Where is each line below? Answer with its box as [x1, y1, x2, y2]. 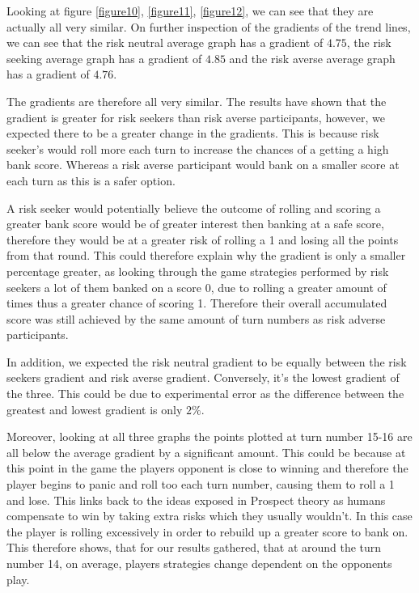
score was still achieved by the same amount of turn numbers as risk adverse [6, 310, 386, 327]
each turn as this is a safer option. [6, 172, 176, 188]
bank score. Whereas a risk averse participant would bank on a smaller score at [6, 156, 400, 173]
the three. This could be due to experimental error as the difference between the [6, 385, 404, 402]
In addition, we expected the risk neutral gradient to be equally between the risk [6, 353, 407, 370]
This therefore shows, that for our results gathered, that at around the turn [6, 539, 382, 556]
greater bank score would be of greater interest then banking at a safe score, [6, 215, 384, 232]
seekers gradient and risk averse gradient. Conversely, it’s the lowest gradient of [6, 369, 400, 386]
